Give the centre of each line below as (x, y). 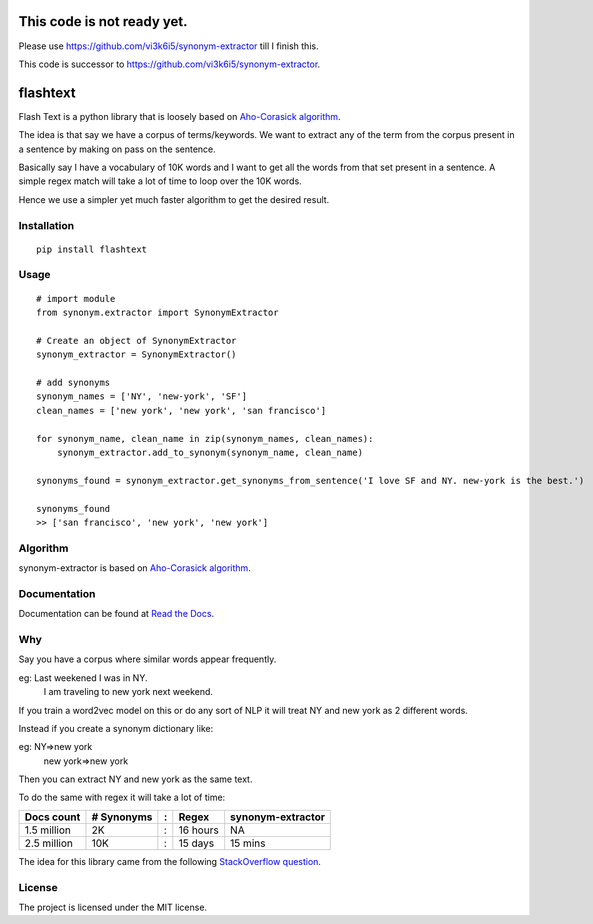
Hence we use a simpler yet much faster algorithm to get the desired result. (174, 199)
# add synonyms (73, 383)
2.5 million (49, 843)
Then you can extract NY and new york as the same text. (135, 779)
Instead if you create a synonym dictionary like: (116, 728)
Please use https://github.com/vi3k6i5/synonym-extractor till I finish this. (168, 46)
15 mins (248, 843)
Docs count (52, 817)
